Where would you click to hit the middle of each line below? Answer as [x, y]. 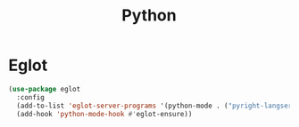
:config [31, 97]
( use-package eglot [45, 89]
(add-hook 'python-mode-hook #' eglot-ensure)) [104, 114]
